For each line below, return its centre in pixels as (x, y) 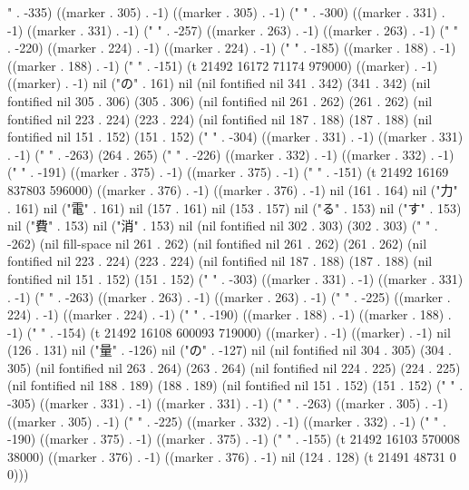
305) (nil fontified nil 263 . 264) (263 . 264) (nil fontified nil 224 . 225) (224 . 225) (234, 367)
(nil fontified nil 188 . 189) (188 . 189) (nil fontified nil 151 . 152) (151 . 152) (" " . (235, 385)
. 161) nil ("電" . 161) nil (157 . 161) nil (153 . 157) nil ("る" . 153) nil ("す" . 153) (234, 207)
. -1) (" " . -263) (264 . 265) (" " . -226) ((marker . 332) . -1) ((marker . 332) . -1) (231, 154)
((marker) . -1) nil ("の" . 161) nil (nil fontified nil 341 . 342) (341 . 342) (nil (219, 83)
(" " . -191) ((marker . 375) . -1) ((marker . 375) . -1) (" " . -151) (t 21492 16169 (228, 172)
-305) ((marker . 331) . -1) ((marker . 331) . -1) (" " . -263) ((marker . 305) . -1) (228, 403)
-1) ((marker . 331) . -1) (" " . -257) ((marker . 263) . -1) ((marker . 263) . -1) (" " (233, 29)
